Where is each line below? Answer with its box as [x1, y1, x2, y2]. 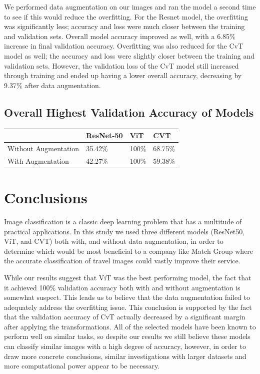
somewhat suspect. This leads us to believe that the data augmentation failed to [4, 292, 250, 302]
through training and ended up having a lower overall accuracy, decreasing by [4, 70, 242, 81]
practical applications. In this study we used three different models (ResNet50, [4, 226, 245, 236]
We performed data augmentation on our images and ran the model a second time [4, 2, 256, 12]
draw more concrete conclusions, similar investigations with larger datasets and [4, 350, 246, 361]
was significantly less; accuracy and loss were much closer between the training [4, 21, 245, 32]
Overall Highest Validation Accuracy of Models [4, 104, 254, 120]
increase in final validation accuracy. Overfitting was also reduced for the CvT [4, 41, 243, 51]
